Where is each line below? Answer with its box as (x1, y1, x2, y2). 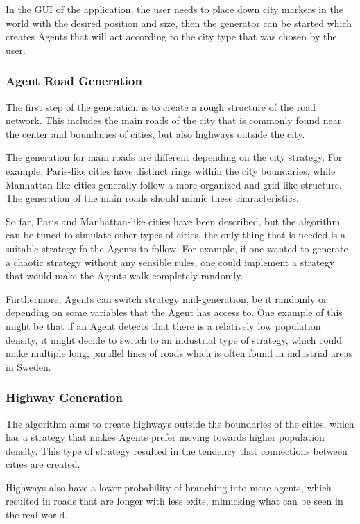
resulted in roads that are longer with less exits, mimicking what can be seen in (6, 494, 343, 508)
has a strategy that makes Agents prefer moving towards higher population (6, 430, 325, 444)
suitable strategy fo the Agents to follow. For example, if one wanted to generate (6, 241, 348, 255)
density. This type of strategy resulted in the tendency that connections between (6, 443, 348, 457)
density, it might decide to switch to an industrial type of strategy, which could (6, 332, 342, 347)
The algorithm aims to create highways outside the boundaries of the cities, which (6, 416, 354, 430)
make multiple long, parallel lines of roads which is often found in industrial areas (6, 346, 353, 360)
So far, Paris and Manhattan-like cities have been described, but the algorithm (6, 213, 341, 228)
